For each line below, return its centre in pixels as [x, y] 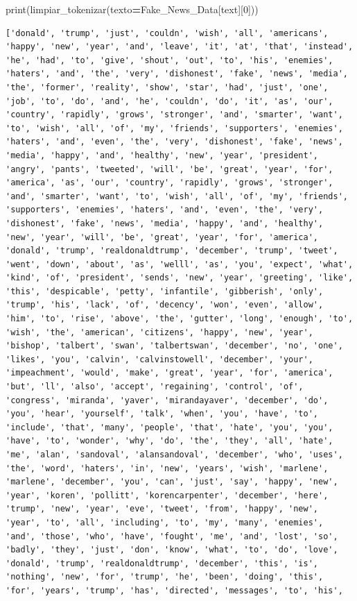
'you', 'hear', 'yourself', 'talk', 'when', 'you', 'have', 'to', [162, 414]
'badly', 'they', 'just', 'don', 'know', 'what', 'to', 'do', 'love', [172, 550]
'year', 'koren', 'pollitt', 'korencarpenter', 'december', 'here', [167, 495]
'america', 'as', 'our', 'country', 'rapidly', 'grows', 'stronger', [169, 183]
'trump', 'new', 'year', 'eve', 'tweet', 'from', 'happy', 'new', [162, 509]
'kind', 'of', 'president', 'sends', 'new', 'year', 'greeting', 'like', [180, 278]
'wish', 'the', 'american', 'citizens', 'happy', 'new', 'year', [159, 332]
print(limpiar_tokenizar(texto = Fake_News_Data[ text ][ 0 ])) [132, 9]
